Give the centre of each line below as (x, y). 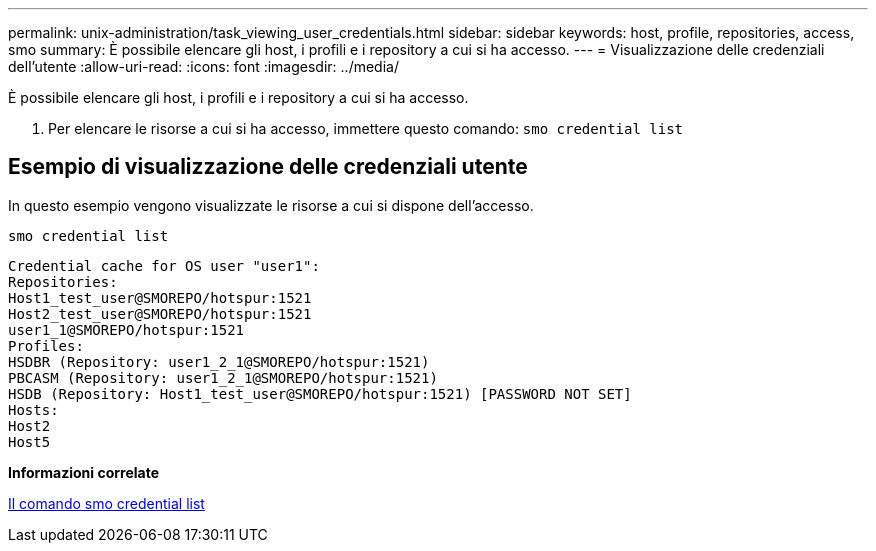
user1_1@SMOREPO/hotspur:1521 (126, 329)
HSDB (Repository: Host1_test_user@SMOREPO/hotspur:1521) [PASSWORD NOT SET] (320, 393)
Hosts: (33, 409)
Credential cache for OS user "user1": (164, 265)
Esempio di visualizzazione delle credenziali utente (268, 167)
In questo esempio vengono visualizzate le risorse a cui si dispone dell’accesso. (271, 205)
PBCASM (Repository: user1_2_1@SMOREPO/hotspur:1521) (223, 377)
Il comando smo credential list (106, 503)
